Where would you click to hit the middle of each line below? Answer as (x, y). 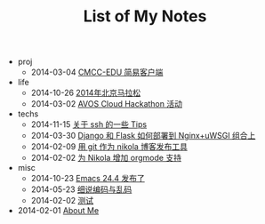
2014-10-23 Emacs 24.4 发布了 (88, 179)
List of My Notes (145, 16)
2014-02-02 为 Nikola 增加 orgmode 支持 (106, 158)
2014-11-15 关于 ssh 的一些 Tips (89, 124)
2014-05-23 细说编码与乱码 (81, 189)
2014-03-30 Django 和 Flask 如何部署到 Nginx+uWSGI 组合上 (143, 136)
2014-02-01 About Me (58, 211)
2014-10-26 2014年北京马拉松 (85, 93)
